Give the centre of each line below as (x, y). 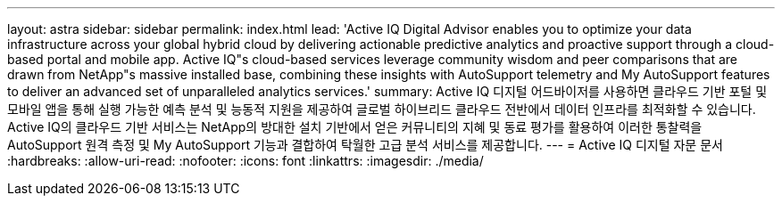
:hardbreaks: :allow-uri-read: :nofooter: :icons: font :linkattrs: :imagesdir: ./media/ (245, 161)
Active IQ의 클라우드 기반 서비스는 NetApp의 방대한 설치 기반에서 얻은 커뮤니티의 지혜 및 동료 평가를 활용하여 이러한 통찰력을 (355, 127)
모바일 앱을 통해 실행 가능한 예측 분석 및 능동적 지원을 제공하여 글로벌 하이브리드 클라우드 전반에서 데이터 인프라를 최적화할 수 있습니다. (382, 109)
